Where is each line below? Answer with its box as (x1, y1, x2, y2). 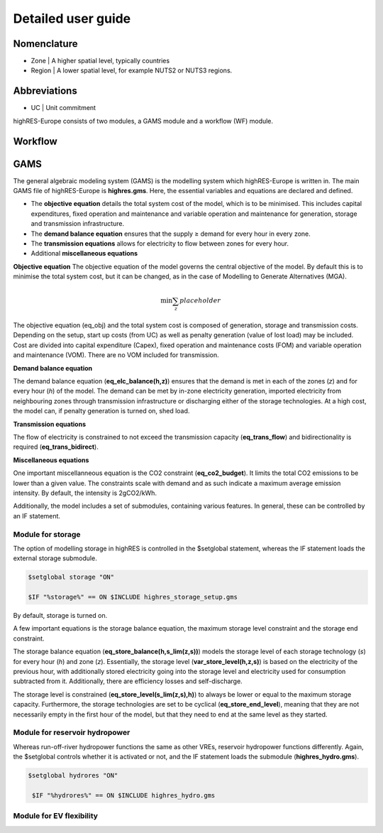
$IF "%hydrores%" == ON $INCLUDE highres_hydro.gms (32, 791, 216, 799)
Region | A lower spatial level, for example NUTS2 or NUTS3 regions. (30, 66, 233, 75)
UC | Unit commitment (30, 104, 96, 112)
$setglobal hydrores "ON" (28, 771, 118, 780)
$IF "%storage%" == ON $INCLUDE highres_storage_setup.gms (28, 593, 238, 601)
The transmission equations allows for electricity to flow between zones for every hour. (30, 239, 289, 248)
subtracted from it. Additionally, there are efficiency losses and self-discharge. (13, 677, 243, 685)
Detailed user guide (13, 11, 131, 26)
